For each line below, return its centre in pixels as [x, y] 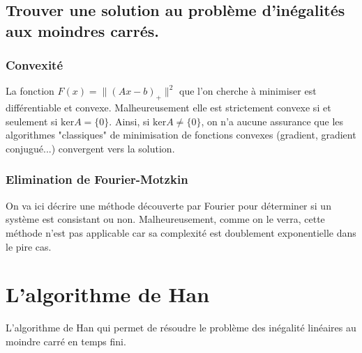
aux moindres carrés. [82, 30]
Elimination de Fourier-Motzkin [97, 179]
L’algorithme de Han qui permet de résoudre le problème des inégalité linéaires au [181, 328]
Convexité [35, 65]
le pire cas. [29, 246]
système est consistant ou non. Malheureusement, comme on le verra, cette [165, 219]
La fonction [30, 91]
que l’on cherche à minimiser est [248, 91]
